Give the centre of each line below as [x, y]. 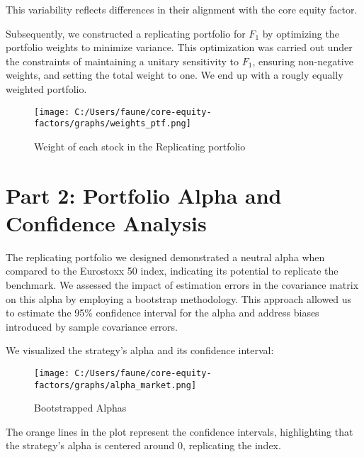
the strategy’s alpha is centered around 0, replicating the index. [143, 445]
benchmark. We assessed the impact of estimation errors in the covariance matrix [182, 284]
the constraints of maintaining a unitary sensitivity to [123, 61]
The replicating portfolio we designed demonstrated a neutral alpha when [165, 257]
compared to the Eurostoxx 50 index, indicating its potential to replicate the [172, 271]
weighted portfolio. [46, 88]
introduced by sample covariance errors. [92, 326]
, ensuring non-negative [303, 61]
